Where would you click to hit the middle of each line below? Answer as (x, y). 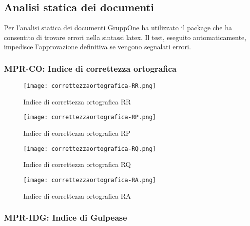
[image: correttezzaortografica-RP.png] (90, 117)
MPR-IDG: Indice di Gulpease (66, 217)
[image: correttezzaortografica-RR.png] (90, 86)
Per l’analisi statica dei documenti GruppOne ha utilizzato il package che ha (118, 28)
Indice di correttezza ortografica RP (77, 133)
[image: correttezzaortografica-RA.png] (90, 180)
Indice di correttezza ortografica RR (77, 101)
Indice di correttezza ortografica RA (77, 195)
